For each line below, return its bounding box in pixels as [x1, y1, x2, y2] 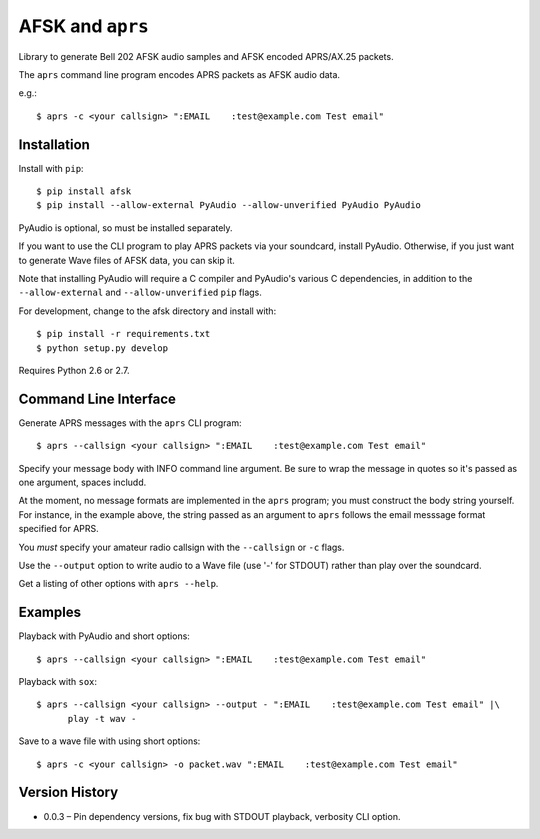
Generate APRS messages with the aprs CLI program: [18, 416, 242, 429]
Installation [18, 136, 90, 153]
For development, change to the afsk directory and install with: [18, 305, 277, 317]
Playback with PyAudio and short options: [18, 630, 190, 642]
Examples [18, 604, 82, 621]
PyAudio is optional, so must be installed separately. [18, 221, 234, 234]
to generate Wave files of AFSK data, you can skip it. [18, 254, 235, 266]
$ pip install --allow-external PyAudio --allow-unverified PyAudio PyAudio [36, 200, 422, 211]
